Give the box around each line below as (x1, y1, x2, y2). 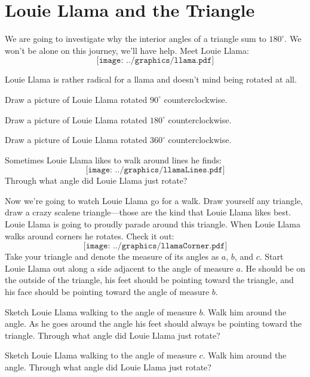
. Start (259, 250, 284, 263)
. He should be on (240, 262, 306, 274)
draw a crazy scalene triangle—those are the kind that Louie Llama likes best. (5, 206, 291, 218)
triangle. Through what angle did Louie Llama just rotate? (5, 329, 220, 341)
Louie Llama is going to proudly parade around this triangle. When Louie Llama (5, 218, 301, 230)
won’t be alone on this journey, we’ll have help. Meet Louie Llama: (5, 44, 249, 56)
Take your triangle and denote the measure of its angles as (5, 250, 219, 263)
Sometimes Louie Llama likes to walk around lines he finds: (5, 153, 222, 166)
